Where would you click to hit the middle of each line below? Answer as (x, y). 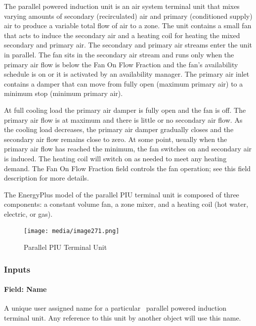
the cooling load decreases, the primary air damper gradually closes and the (119, 129)
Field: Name (25, 289)
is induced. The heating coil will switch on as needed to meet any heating (115, 158)
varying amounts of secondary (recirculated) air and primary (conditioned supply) (128, 16)
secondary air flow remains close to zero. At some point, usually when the (116, 139)
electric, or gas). (28, 213)
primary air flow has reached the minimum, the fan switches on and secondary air (128, 149)
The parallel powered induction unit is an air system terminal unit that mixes (122, 6)
